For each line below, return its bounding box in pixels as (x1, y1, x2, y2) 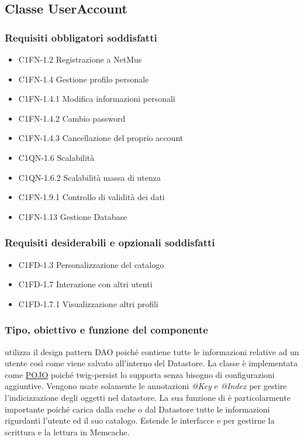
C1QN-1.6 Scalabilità (18, 151, 95, 163)
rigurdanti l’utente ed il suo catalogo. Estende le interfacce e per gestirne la (5, 414, 275, 427)
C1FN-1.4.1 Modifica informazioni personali (18, 92, 175, 105)
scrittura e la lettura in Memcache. (5, 425, 130, 438)
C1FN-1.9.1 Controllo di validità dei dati (18, 191, 165, 203)
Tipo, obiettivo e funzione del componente (5, 322, 208, 337)
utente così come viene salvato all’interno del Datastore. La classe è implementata (5, 357, 298, 369)
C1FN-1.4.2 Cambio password (18, 112, 126, 124)
